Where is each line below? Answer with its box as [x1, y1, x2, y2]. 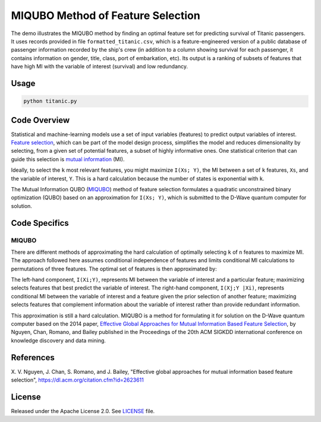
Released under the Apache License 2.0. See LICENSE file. [11, 408, 155, 414]
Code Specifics [11, 218, 70, 228]
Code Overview [11, 115, 70, 125]
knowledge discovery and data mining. [11, 336, 106, 344]
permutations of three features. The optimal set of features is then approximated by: [11, 265, 217, 272]
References [11, 352, 55, 363]
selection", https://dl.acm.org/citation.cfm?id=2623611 [11, 376, 144, 383]
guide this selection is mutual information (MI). [11, 155, 125, 163]
